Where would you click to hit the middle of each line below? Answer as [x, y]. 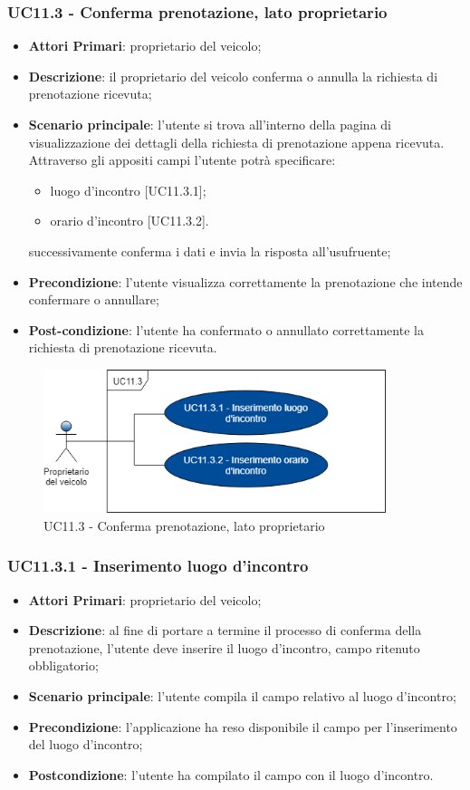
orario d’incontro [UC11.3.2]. [129, 221]
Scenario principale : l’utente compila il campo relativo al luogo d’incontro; [242, 695]
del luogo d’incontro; [86, 744]
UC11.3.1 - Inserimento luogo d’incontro [158, 566]
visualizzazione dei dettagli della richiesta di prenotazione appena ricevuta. [236, 142]
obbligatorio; [63, 665]
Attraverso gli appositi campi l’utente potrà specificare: [182, 160]
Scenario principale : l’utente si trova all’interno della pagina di [210, 124]
